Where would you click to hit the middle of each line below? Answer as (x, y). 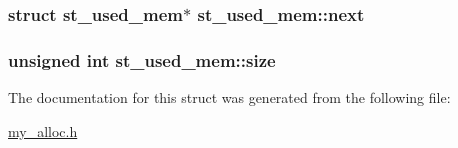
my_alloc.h (43, 130)
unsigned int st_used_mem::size (142, 59)
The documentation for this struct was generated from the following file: (229, 97)
